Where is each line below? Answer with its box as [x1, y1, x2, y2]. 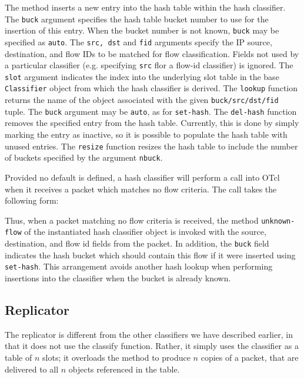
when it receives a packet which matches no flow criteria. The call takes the [5, 182, 277, 195]
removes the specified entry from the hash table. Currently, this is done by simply [5, 117, 299, 129]
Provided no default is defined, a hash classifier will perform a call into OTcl [5, 171, 280, 183]
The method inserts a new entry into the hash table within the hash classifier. [5, 1, 286, 13]
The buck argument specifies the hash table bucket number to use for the [5, 12, 269, 25]
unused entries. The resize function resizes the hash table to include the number [5, 139, 298, 152]
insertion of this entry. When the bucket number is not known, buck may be [5, 24, 279, 36]
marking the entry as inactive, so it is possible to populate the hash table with [5, 128, 288, 141]
